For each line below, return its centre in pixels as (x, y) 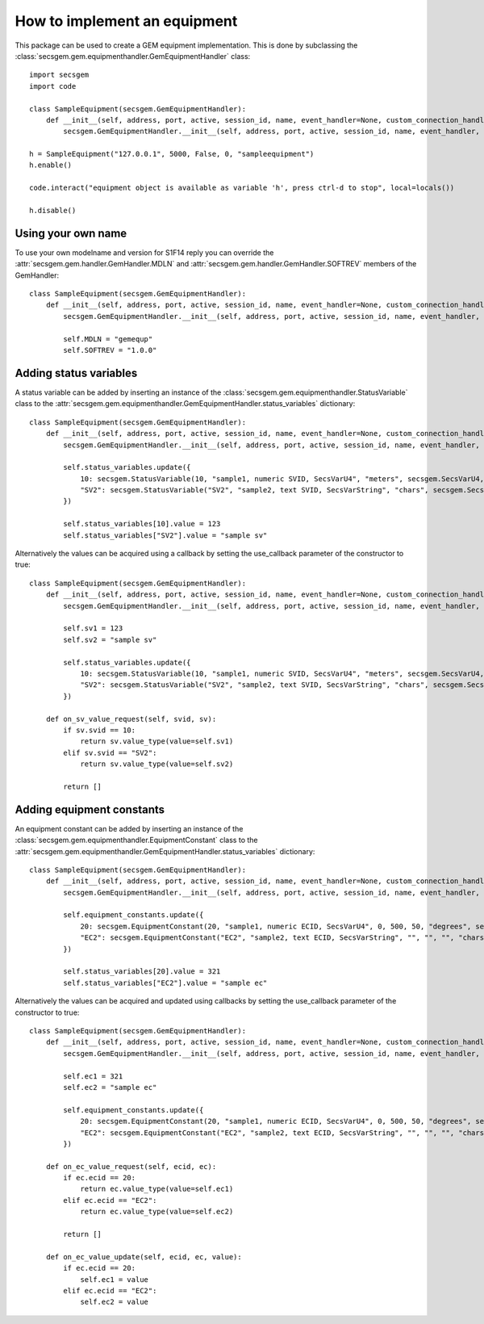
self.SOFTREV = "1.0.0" (110, 350)
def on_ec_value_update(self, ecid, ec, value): (144, 1257)
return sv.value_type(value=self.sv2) (157, 764)
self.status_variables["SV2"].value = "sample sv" (165, 535)
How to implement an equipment (126, 21)
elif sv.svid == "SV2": (110, 752)
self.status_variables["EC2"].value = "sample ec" (165, 983)
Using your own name (71, 233)
